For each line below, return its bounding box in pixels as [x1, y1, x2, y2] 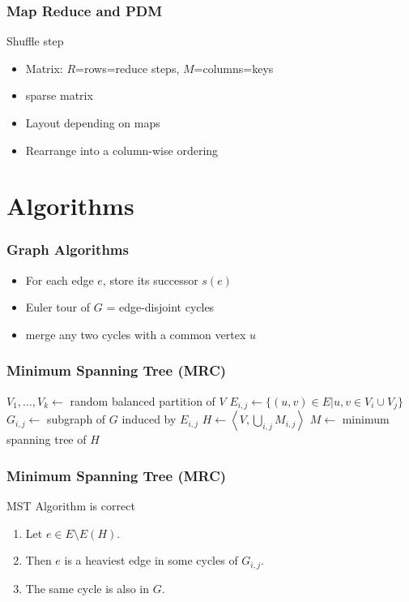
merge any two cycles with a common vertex [25, 325, 246, 342]
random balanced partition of [70, 392, 215, 409]
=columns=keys [194, 59, 274, 76]
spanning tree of [6, 431, 87, 448]
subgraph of [47, 411, 106, 428]
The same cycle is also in [25, 579, 150, 596]
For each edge [25, 271, 94, 288]
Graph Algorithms [6, 239, 129, 260]
